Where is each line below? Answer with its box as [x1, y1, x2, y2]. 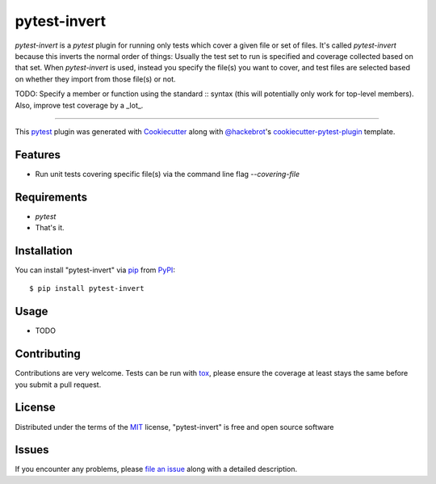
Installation [15, 243, 73, 258]
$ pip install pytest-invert [29, 284, 145, 293]
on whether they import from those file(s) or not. [15, 74, 177, 84]
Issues [15, 443, 49, 457]
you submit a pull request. [15, 380, 102, 389]
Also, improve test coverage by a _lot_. [15, 100, 144, 110]
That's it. [35, 223, 65, 233]
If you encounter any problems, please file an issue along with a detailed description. [15, 465, 298, 474]
